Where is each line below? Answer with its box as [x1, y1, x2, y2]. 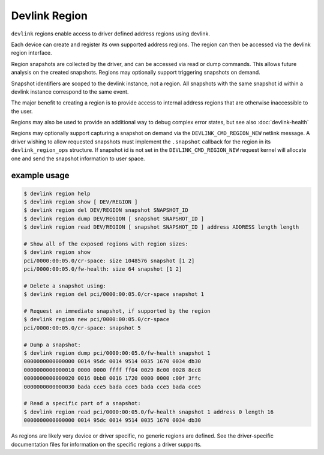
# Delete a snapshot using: [23, 282, 106, 289]
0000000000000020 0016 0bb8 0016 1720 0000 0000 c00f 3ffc [23, 375, 201, 382]
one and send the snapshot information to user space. [11, 155, 145, 162]
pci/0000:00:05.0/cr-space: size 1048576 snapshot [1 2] [23, 257, 195, 264]
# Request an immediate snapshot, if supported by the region [23, 308, 211, 315]
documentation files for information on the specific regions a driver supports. [11, 441, 202, 448]
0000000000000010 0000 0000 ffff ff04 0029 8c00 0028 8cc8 [23, 366, 201, 373]
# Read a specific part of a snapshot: [23, 400, 141, 407]
